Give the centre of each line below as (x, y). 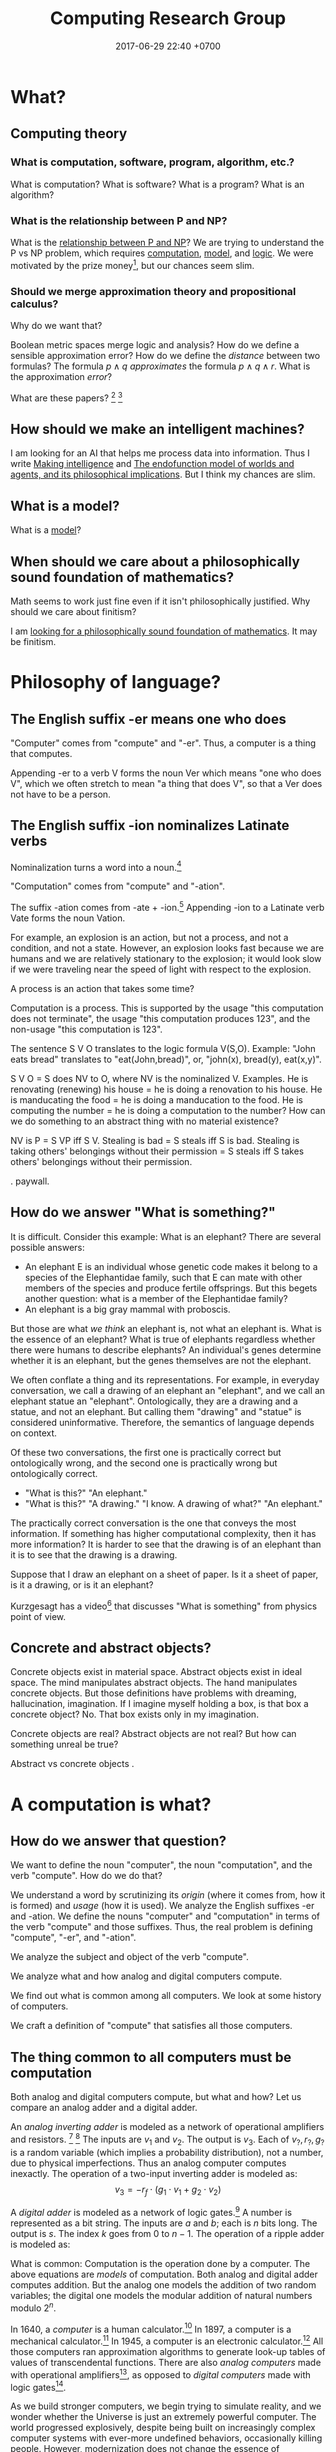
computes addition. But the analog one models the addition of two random (163, 2285)
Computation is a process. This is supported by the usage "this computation (167, 1008)
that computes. (41, 753)
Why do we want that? (56, 325)
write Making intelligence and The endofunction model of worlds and (152, 464)
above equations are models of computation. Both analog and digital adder (164, 2274)
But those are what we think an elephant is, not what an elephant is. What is (166, 1328)
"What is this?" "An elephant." (86, 1493)
